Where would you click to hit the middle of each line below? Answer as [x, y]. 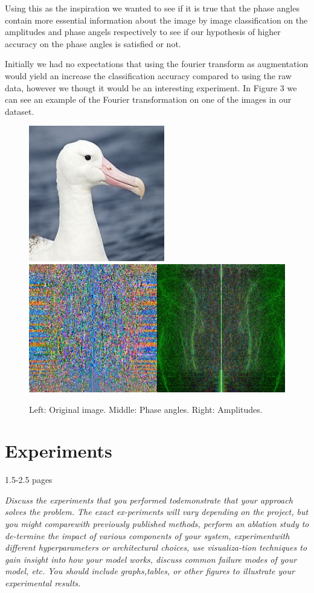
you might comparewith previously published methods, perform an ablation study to [157, 524]
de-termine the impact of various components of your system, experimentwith [147, 535]
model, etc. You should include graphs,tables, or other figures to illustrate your [150, 571]
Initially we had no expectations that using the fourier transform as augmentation [157, 64]
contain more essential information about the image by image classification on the [156, 20]
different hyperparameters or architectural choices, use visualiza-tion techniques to [156, 547]
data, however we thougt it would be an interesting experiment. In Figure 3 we [151, 87]
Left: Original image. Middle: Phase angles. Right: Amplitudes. [146, 409]
